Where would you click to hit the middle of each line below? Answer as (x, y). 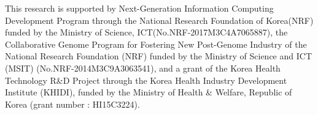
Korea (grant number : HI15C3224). (72, 104)
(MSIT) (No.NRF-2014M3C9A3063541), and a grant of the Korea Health (143, 68)
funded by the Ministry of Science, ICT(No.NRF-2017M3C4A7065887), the (146, 32)
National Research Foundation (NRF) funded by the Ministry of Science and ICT (158, 56)
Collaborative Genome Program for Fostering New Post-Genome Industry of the (156, 44)
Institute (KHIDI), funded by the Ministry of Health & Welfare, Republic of (149, 92)
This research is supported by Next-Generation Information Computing (139, 8)
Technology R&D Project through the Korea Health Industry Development (146, 80)
